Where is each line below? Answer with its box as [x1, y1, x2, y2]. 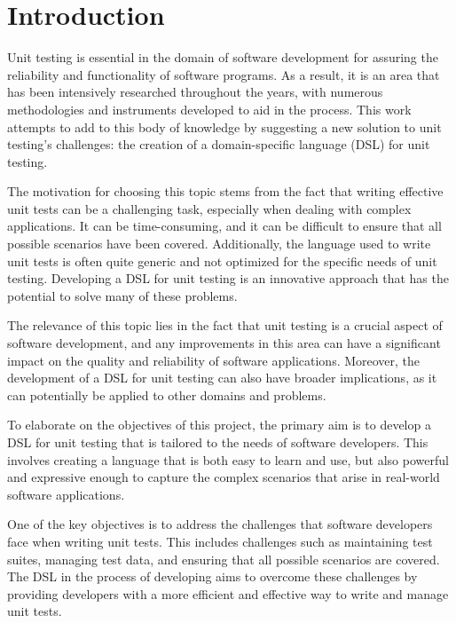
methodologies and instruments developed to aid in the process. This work [7, 99, 412, 118]
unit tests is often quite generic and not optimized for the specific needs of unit [7, 251, 437, 270]
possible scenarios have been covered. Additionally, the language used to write [7, 234, 431, 253]
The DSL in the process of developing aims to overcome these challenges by [7, 567, 418, 586]
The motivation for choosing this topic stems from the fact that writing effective [7, 182, 444, 201]
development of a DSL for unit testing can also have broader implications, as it [7, 368, 437, 387]
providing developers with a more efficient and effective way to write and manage [7, 584, 449, 603]
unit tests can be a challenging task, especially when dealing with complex [7, 199, 412, 217]
